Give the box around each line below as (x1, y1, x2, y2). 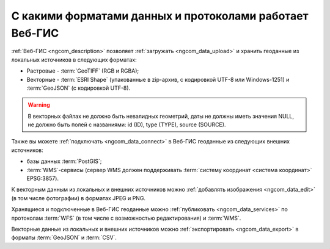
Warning (28, 101, 50, 109)
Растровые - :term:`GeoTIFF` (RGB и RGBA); (26, 67, 139, 74)
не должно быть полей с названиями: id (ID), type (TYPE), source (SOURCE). (28, 121, 226, 128)
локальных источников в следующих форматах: (11, 56, 137, 63)
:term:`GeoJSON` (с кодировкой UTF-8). (26, 84, 131, 92)
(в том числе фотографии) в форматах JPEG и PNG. (11, 194, 146, 201)
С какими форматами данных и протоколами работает (11, 9, 309, 23)
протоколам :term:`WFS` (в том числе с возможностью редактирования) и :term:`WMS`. (11, 214, 241, 222)
